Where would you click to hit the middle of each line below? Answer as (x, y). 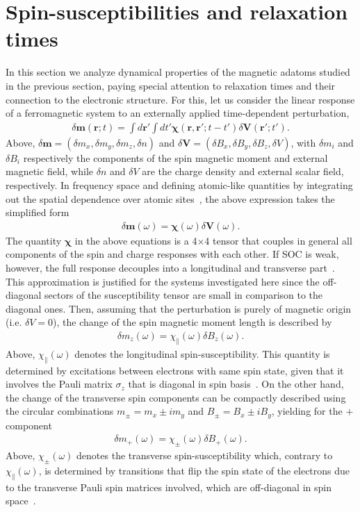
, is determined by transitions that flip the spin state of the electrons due (194, 470)
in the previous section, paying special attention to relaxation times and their (171, 85)
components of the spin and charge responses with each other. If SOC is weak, (172, 254)
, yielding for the (307, 411)
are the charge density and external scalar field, (243, 171)
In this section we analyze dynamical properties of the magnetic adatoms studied (178, 72)
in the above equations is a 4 (136, 240)
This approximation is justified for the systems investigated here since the (163, 281)
